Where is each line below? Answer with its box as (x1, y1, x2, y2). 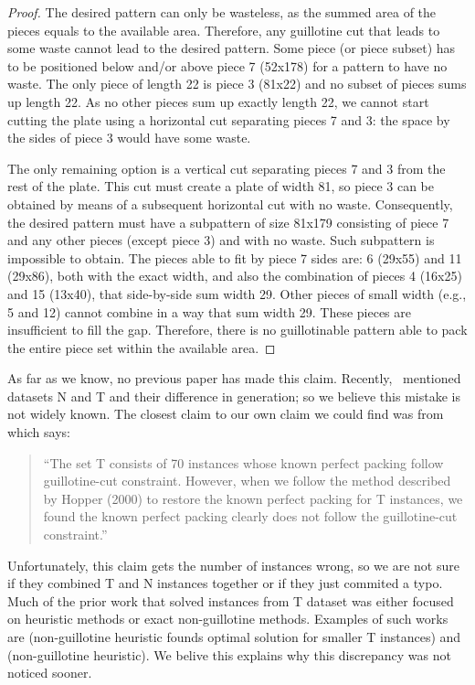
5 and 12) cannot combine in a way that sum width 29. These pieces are (7, 302, 411, 321)
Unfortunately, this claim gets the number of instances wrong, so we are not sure (7, 555, 459, 574)
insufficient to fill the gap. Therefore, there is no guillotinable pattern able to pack (7, 320, 468, 339)
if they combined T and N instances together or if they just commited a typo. (7, 573, 443, 593)
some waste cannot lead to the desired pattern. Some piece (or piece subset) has (7, 38, 456, 58)
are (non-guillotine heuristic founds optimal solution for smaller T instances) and (7, 627, 461, 646)
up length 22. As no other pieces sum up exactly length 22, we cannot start (7, 91, 429, 111)
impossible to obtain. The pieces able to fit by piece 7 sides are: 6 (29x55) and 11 (7, 248, 462, 267)
